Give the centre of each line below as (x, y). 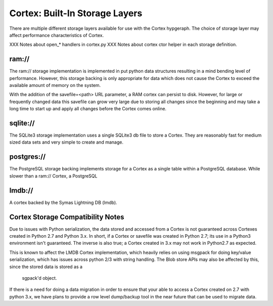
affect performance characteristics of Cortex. (57, 35)
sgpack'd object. (39, 278)
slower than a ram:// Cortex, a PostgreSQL (53, 176)
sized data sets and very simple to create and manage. (66, 142)
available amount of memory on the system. (55, 85)
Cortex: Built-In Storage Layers (76, 13)
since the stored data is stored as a (46, 267)
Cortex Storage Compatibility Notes (67, 217)
